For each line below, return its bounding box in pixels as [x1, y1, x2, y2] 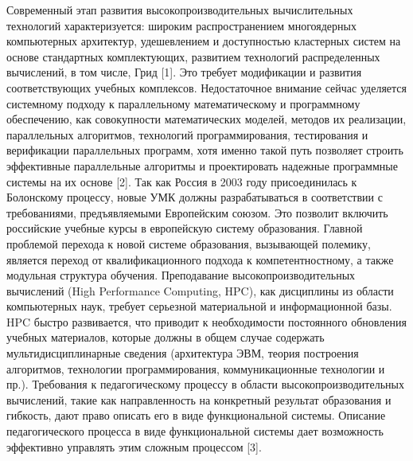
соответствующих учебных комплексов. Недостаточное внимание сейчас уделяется [6, 79, 407, 96]
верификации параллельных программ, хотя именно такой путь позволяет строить [6, 142, 403, 158]
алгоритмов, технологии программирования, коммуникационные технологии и [6, 360, 385, 377]
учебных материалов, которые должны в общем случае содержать [6, 329, 325, 346]
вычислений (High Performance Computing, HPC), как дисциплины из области [6, 282, 394, 299]
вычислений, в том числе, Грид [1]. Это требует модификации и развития [6, 64, 362, 80]
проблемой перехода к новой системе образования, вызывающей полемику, [6, 235, 371, 252]
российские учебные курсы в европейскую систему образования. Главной [6, 220, 363, 236]
